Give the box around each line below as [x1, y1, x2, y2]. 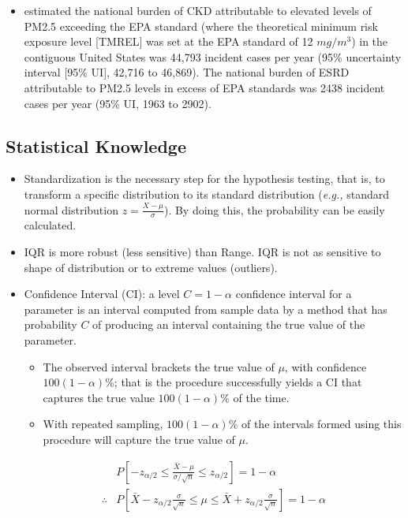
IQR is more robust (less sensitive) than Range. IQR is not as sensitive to [24, 243, 381, 259]
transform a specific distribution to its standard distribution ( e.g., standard [24, 185, 389, 202]
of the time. [233, 389, 290, 405]
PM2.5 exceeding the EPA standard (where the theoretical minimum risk [24, 17, 378, 34]
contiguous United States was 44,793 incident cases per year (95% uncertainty [24, 48, 402, 65]
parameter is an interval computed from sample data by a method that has [24, 300, 387, 317]
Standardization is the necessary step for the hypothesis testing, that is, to [24, 170, 385, 187]
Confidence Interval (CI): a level [24, 285, 180, 302]
